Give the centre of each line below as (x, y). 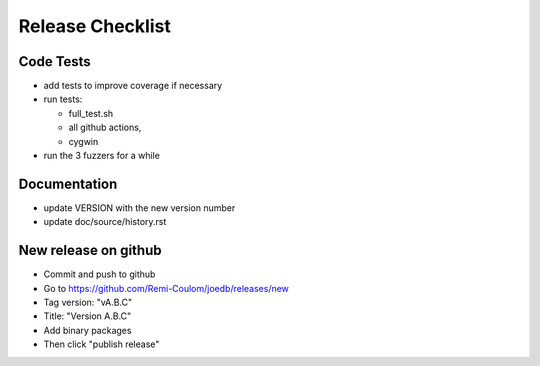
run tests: (63, 99)
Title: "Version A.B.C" (87, 316)
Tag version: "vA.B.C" (88, 302)
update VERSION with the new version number (139, 207)
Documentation (68, 183)
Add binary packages (87, 330)
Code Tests (55, 61)
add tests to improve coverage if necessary (133, 86)
